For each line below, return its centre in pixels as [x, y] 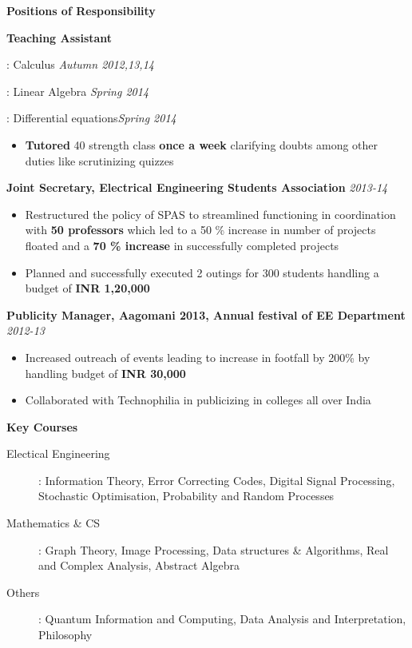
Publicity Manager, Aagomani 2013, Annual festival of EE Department [206, 314]
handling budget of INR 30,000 [105, 373]
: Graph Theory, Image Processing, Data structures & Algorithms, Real [214, 549]
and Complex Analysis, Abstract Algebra [139, 565]
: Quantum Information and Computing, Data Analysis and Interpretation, [222, 619]
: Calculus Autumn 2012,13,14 [80, 64]
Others [23, 592]
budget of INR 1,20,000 [87, 288]
